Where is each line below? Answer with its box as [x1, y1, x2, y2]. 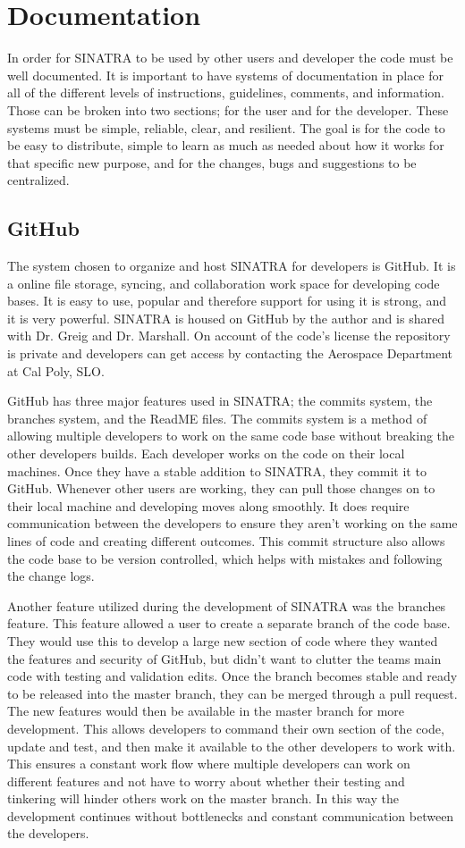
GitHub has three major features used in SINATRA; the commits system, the [7, 391, 433, 410]
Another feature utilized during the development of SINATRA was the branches [7, 596, 446, 615]
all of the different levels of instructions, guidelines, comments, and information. [7, 83, 444, 102]
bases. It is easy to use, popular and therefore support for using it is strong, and [7, 291, 446, 310]
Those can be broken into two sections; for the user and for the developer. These [7, 100, 449, 119]
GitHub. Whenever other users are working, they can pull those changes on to [7, 479, 435, 498]
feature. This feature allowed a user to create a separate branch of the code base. [7, 614, 451, 633]
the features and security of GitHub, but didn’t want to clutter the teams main [7, 649, 442, 667]
